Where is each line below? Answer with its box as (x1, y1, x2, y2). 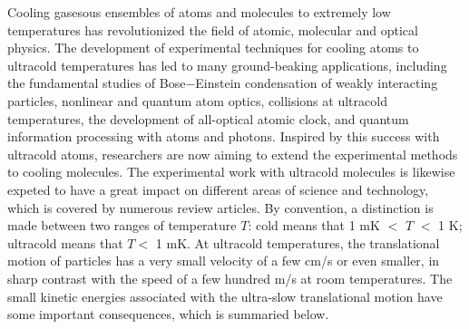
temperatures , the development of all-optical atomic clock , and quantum (7, 109, 409, 128)
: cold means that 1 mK (248, 216, 380, 235)
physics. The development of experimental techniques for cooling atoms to (7, 38, 419, 57)
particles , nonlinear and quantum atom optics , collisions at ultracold (7, 91, 387, 110)
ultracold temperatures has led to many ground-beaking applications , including (7, 55, 447, 74)
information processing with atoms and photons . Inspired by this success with (7, 127, 440, 146)
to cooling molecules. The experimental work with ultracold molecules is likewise (7, 162, 455, 181)
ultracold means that (7, 233, 123, 252)
